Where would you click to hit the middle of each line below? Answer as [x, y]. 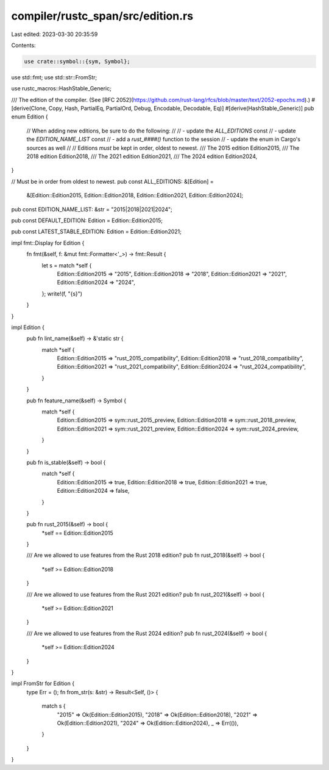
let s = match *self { [67, 265]
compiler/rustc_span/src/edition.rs [102, 16]
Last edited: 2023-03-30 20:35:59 [55, 34]
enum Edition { [30, 117]
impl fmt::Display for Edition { [48, 243]
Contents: [23, 45]
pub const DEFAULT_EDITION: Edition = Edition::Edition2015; [87, 220]
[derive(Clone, [29, 108]
